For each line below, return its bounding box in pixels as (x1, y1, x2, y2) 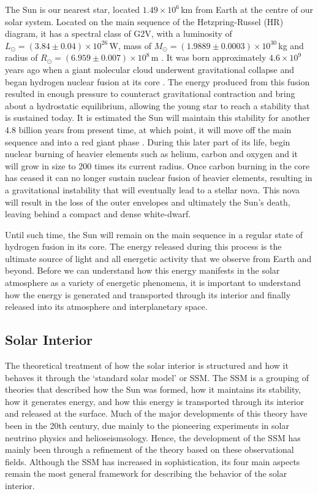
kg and (278, 39, 304, 52)
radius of (5, 51, 38, 64)
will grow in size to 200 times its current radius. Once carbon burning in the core (5, 159, 310, 172)
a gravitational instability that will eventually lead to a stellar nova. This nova (5, 183, 300, 196)
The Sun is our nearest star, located (5, 3, 140, 15)
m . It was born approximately (151, 51, 267, 64)
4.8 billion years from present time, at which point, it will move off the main (5, 123, 292, 136)
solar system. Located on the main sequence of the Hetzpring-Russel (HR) (5, 15, 284, 28)
